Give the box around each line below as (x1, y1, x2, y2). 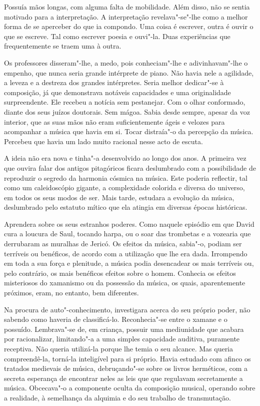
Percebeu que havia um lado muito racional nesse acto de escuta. (4, 136, 203, 146)
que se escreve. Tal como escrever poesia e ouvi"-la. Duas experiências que (4, 31, 230, 41)
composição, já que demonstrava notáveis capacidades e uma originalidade (4, 87, 231, 97)
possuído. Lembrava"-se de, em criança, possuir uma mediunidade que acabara (4, 323, 244, 334)
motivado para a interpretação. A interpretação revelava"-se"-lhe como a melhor (4, 11, 248, 22)
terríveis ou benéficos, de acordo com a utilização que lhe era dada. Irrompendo (4, 248, 247, 258)
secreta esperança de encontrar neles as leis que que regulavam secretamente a (4, 372, 243, 383)
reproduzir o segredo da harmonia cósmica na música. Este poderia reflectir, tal (4, 172, 247, 183)
